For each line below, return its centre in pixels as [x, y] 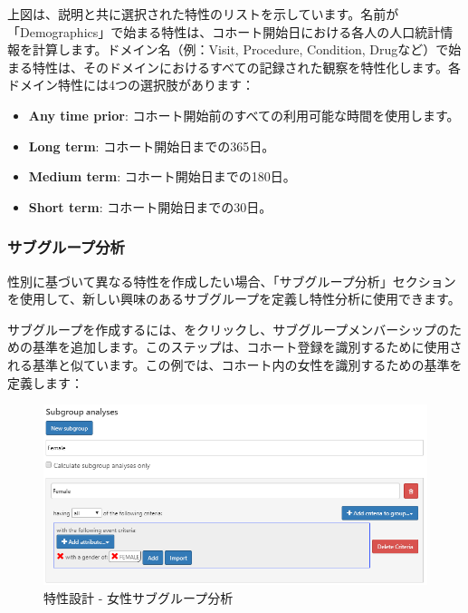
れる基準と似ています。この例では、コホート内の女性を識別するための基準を [235, 364]
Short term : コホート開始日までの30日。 [150, 206]
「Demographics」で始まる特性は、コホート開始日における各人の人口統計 [224, 31]
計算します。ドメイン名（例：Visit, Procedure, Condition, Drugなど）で [240, 49]
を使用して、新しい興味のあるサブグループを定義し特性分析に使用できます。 [234, 299]
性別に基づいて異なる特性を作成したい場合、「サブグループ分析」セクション [232, 281]
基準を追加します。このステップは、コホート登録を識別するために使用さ [247, 347]
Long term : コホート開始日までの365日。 [152, 146]
